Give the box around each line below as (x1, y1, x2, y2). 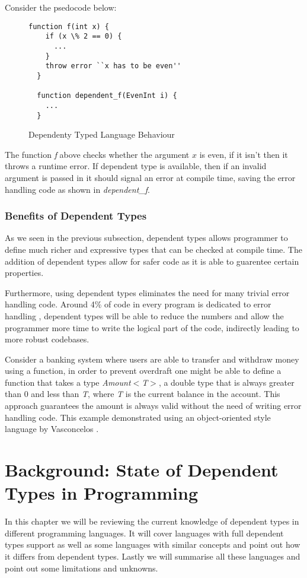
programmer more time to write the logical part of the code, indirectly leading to (5, 321, 299, 334)
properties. (5, 266, 44, 279)
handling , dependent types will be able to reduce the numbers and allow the (5, 309, 284, 322)
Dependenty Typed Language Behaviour (28, 128, 175, 141)
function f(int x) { (28, 22, 110, 31)
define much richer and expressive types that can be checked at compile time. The (5, 243, 302, 255)
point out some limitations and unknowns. (5, 561, 158, 574)
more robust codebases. (5, 333, 89, 345)
